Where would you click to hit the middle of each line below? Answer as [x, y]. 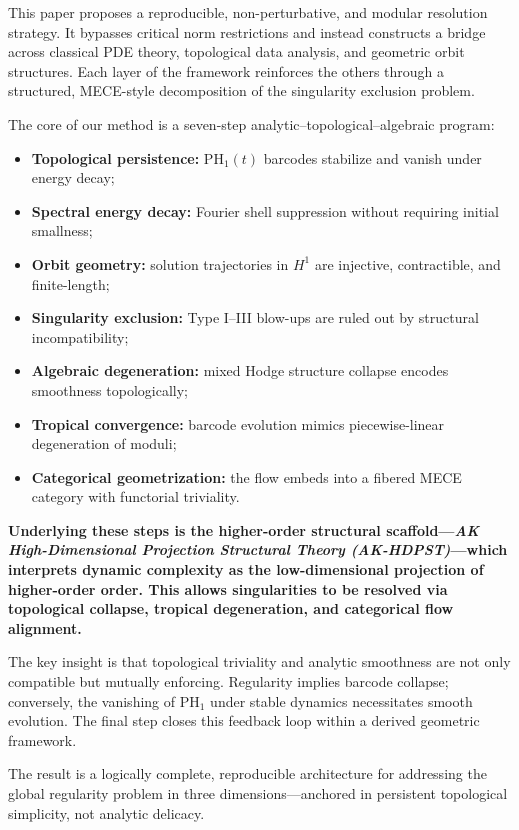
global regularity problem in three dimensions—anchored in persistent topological [258, 793]
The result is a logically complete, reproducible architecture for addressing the [247, 773]
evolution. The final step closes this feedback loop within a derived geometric [244, 720]
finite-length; [70, 283]
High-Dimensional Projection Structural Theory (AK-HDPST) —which [258, 549]
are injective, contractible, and [407, 263]
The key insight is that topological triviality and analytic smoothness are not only [259, 661]
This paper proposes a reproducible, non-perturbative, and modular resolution [248, 12]
